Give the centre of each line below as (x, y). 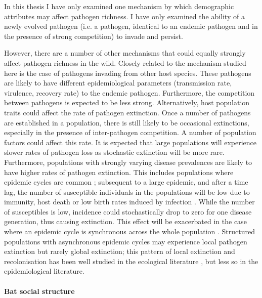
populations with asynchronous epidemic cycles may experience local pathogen (126, 241)
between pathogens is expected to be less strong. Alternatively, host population (127, 102)
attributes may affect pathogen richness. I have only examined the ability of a (124, 16)
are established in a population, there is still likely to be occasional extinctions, (127, 122)
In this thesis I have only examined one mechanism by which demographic (119, 6)
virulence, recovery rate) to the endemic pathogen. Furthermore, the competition (129, 92)
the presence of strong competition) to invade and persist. (94, 36)
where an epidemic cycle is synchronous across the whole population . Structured (130, 231)
